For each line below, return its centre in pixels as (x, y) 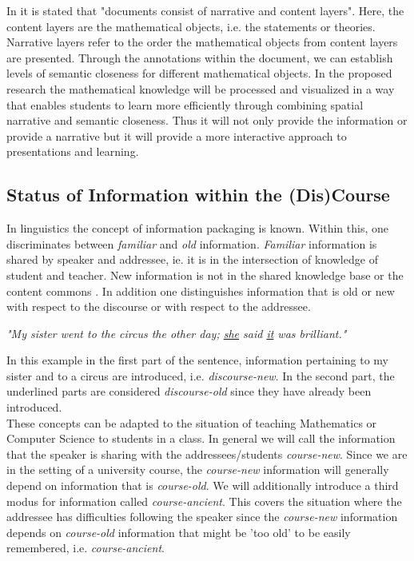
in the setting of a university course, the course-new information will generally (198, 469)
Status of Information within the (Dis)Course (198, 195)
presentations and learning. (73, 151)
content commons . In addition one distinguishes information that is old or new (201, 290)
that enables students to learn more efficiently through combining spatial (185, 104)
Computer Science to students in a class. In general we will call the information (201, 438)
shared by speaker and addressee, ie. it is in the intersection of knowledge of (192, 259)
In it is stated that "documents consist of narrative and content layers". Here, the (205, 10)
